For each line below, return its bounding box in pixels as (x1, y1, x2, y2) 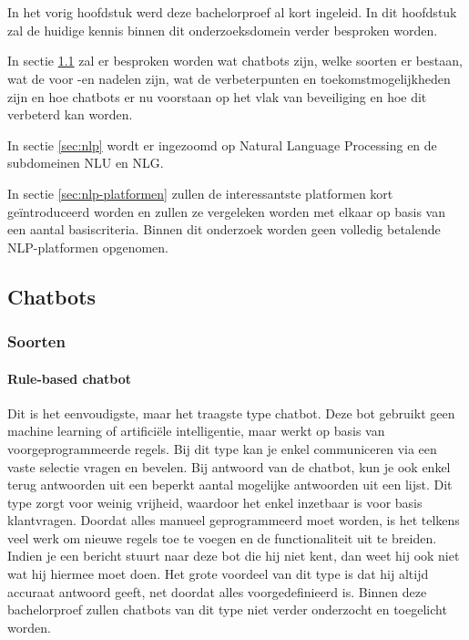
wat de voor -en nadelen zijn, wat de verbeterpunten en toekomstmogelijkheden (7, 68, 451, 88)
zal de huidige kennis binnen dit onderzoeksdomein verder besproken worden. (7, 20, 438, 39)
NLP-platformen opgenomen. (7, 237, 169, 256)
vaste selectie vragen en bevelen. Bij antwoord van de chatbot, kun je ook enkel (7, 457, 451, 476)
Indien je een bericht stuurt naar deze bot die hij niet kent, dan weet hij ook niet (7, 546, 460, 565)
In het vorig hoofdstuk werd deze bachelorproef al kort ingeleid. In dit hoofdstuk (7, 3, 457, 22)
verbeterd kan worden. (7, 105, 133, 124)
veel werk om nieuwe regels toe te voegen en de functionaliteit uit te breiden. (7, 528, 437, 547)
